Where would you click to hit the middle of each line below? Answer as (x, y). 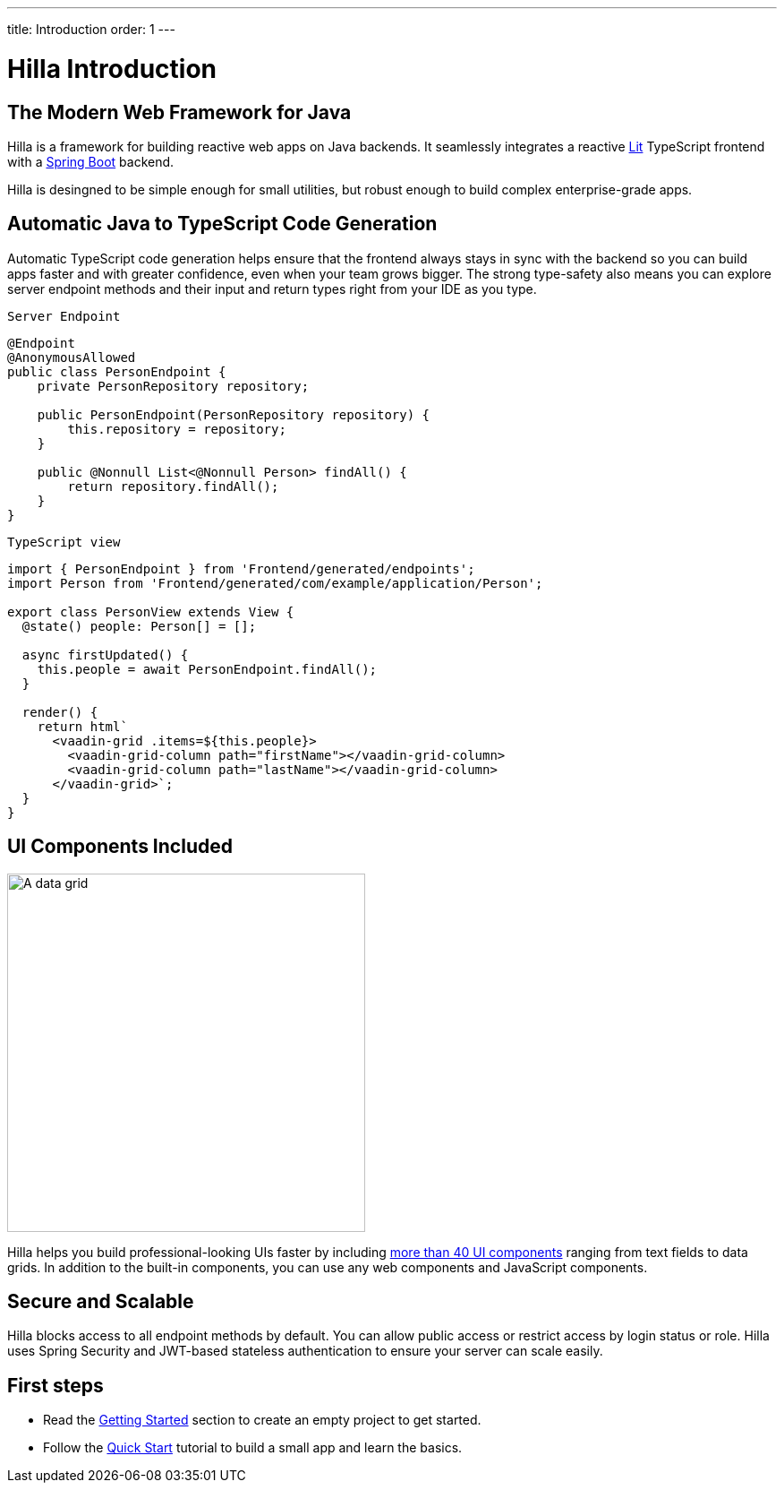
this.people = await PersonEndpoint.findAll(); (207, 669)
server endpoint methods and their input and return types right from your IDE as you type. (272, 289)
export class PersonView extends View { (151, 612)
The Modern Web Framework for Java (179, 112)
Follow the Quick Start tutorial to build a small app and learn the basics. (253, 1448)
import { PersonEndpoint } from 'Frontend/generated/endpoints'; (241, 568)
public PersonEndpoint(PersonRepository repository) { (234, 414)
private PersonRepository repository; (173, 386)
